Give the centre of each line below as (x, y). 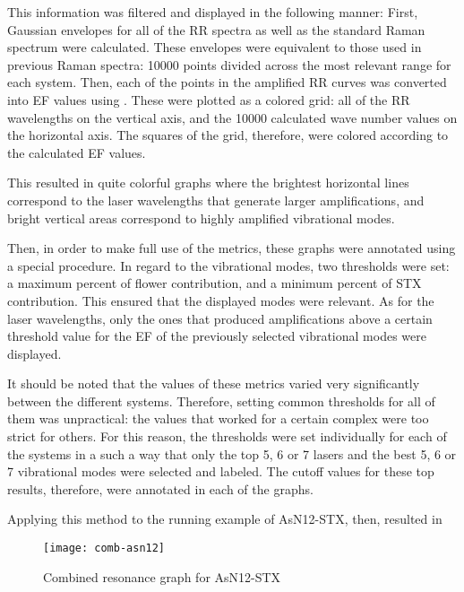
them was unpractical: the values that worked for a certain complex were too (218, 418)
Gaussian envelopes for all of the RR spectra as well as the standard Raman (216, 29)
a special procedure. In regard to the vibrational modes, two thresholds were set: (228, 265)
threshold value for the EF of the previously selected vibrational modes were (217, 336)
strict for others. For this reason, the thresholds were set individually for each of (227, 436)
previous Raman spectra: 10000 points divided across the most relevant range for (229, 64)
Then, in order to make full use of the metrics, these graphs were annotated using (232, 248)
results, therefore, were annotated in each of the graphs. (160, 488)
